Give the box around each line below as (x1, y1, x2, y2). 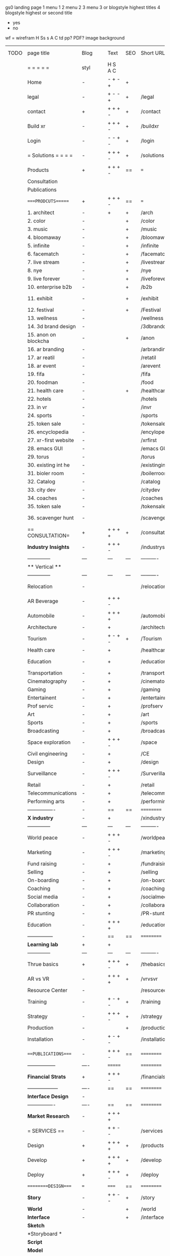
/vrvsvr (141, 975, 158, 982)
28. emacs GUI (27, 445, 63, 452)
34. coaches (27, 494, 57, 502)
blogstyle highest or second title (5, 10, 72, 16)
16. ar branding (27, 346, 64, 353)
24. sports (27, 412, 52, 419)
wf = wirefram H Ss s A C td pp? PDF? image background (5, 35, 125, 41)
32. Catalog (27, 478, 56, 485)
